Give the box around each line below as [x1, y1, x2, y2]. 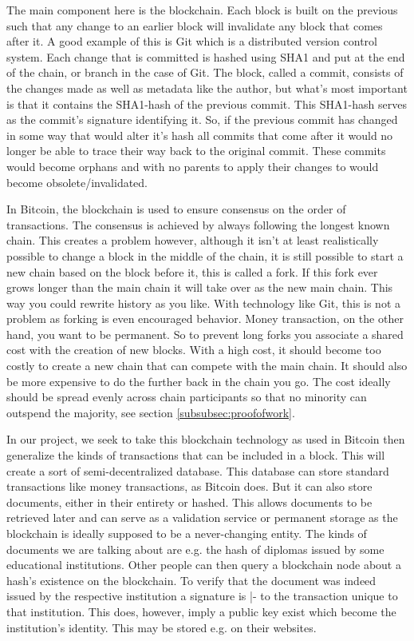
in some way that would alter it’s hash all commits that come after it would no [6, 126, 393, 143]
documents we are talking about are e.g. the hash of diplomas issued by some [6, 540, 384, 557]
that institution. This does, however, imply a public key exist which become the [6, 603, 396, 619]
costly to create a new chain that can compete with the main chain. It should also [6, 357, 408, 374]
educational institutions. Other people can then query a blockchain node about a [6, 556, 401, 573]
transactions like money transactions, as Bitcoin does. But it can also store [6, 478, 373, 495]
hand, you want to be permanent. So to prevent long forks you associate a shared [6, 325, 404, 342]
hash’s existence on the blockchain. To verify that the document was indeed [6, 571, 377, 588]
